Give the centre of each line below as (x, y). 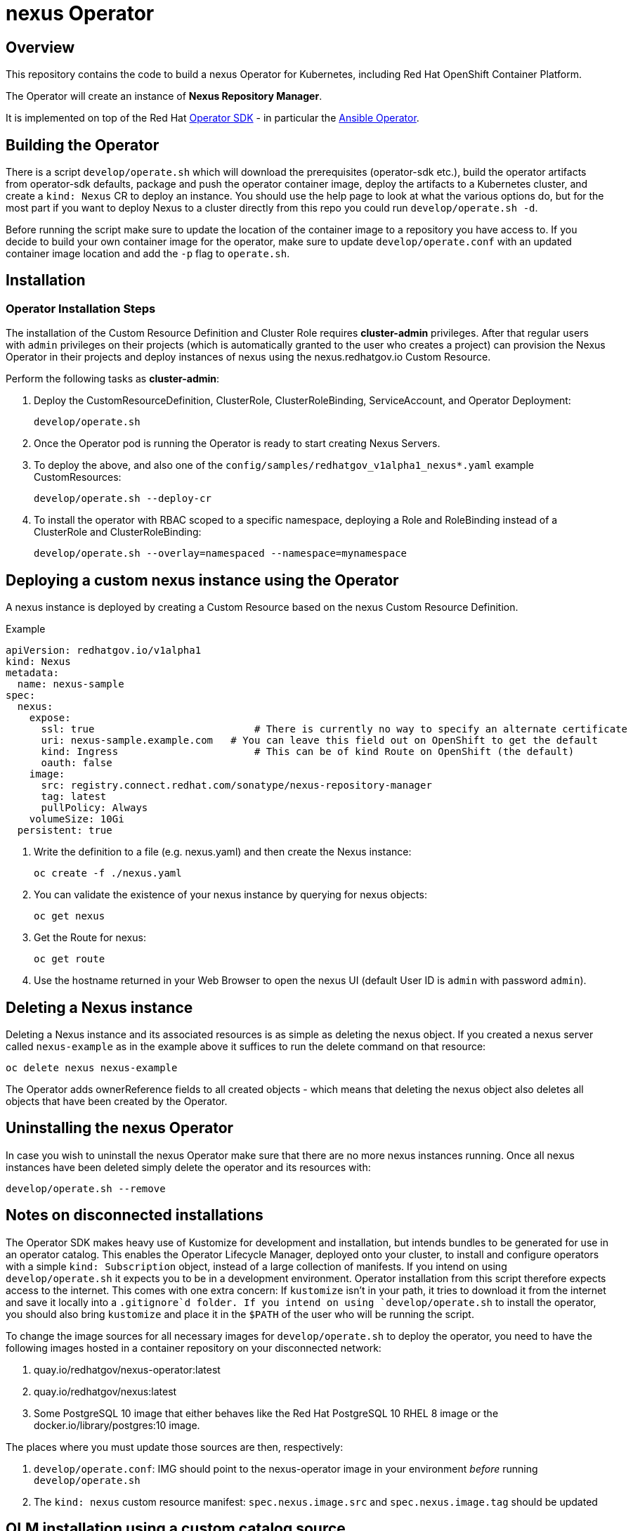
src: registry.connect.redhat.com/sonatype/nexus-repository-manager (236, 786)
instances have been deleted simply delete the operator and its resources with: (188, 1167)
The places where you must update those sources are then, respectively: (175, 1447)
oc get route (70, 959)
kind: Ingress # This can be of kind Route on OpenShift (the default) (308, 752)
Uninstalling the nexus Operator (120, 1128)
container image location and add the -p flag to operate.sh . (148, 254)
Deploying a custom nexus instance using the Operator (202, 580)
